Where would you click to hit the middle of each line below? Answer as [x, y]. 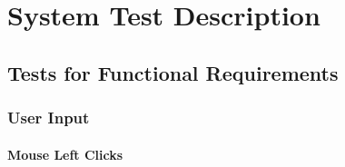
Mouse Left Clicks [65, 154]
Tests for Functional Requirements [173, 72]
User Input [49, 118]
